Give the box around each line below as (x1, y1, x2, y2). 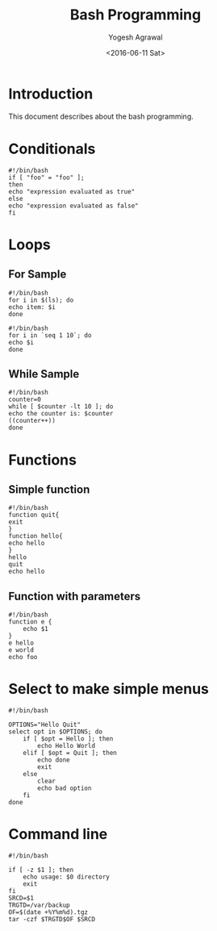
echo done (37, 756, 70, 764)
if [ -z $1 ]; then (8, 866, 74, 875)
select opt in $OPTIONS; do (8, 728, 103, 736)
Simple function (8, 482, 90, 497)
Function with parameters (8, 589, 141, 603)
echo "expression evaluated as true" (8, 187, 136, 195)
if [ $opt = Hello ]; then (23, 735, 114, 743)
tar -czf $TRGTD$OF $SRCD (8, 916, 95, 924)
